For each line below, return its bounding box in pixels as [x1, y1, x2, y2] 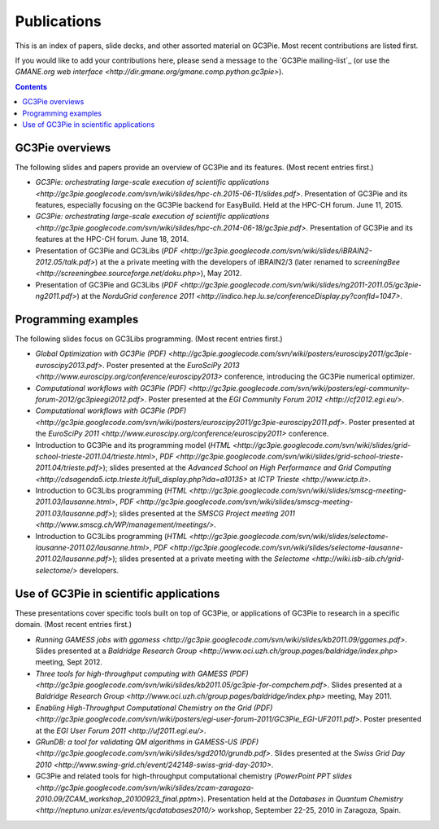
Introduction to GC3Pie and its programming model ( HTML [35, 440, 232, 450]
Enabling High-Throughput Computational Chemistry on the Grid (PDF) [35, 703, 273, 713]
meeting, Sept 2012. [35, 657, 103, 667]
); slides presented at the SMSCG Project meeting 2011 [112, 508, 296, 518]
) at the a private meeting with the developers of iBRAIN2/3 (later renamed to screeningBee [94, 257, 401, 266]
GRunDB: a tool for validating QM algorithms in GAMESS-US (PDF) [35, 737, 259, 747]
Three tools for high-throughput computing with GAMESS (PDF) [35, 669, 249, 678]
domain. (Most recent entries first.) [15, 620, 133, 629]
